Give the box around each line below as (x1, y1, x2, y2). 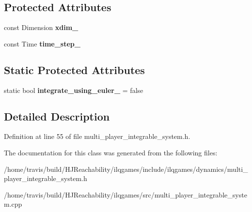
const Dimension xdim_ (4, 22, 79, 32)
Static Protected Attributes (4, 62, 145, 77)
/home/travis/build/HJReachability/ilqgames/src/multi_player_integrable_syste (4, 189, 247, 199)
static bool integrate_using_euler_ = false (4, 85, 143, 95)
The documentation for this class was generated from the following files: (4, 147, 218, 157)
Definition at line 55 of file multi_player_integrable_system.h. (4, 131, 190, 141)
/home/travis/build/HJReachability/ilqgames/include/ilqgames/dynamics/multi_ (4, 164, 248, 174)
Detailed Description (4, 108, 110, 123)
